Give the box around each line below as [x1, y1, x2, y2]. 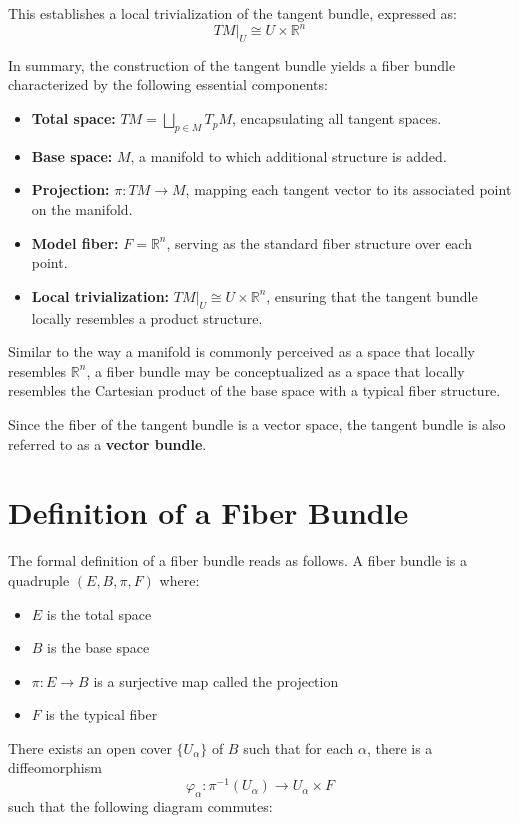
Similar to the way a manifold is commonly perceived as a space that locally [8, 341, 475, 362]
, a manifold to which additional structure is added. [130, 145, 447, 166]
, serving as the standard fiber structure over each [166, 232, 472, 253]
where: [159, 569, 200, 590]
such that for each [243, 737, 354, 758]
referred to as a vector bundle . [8, 433, 207, 454]
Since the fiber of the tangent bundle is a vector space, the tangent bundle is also [8, 414, 506, 435]
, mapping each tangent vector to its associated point [185, 179, 512, 200]
